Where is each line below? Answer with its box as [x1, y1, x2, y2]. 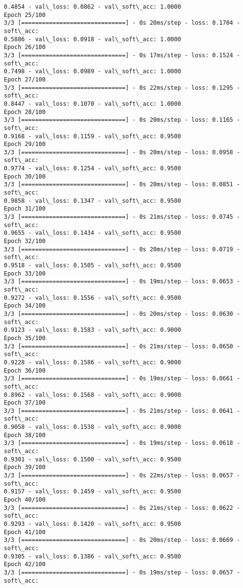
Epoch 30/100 [4, 173, 46, 180]
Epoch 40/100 [4, 496, 46, 504]
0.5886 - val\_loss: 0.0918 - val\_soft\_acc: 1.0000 [4, 35, 181, 43]
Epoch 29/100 [4, 141, 46, 148]
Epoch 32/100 [4, 238, 46, 245]
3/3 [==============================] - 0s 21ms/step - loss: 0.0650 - [4, 343, 240, 350]
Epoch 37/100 [4, 399, 46, 407]
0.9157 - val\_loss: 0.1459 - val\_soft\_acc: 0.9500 [4, 488, 181, 495]
